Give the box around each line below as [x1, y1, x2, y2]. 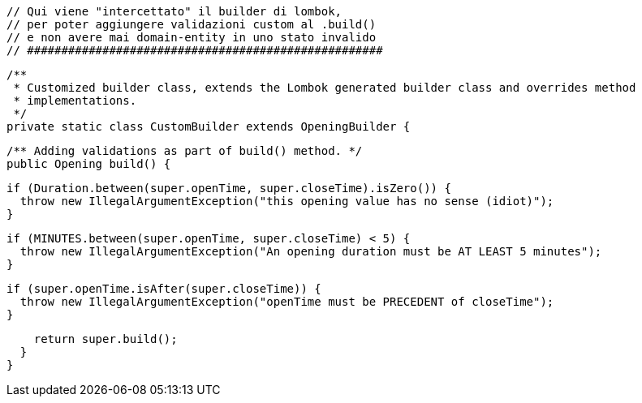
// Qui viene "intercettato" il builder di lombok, [6, 5, 343, 18]
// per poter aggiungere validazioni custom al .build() [6, 18, 377, 31]
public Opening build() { [6, 157, 171, 170]
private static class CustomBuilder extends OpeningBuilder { [6, 120, 411, 133]
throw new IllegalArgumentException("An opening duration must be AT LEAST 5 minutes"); [19, 245, 602, 258]
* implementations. [13, 94, 137, 107]
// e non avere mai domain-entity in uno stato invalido [6, 31, 377, 44]
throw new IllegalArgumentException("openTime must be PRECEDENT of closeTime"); [19, 295, 554, 308]
